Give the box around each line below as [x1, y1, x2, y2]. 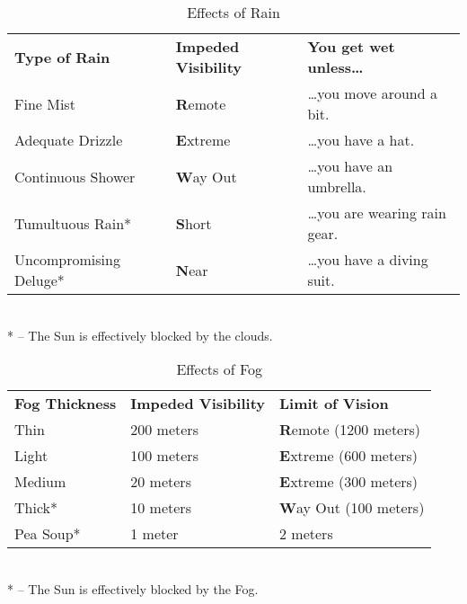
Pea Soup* [14, 523, 81, 545]
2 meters [279, 523, 333, 545]
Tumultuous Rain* [14, 212, 132, 234]
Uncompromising [14, 249, 120, 270]
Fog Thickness [14, 393, 117, 414]
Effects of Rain [187, 2, 280, 22]
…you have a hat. [307, 129, 415, 150]
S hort [175, 212, 212, 234]
